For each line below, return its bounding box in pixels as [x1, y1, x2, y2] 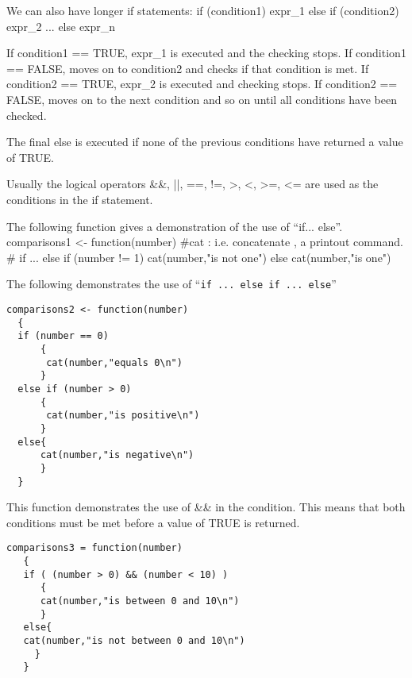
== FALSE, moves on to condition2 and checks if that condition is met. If [6, 60, 369, 76]
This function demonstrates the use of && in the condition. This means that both [6, 499, 406, 515]
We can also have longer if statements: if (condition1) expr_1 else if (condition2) [6, 2, 399, 18]
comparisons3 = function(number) [6, 542, 183, 554]
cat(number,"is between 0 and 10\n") [40, 595, 240, 607]
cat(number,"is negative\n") [40, 449, 194, 461]
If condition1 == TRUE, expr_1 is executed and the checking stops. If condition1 [6, 44, 406, 61]
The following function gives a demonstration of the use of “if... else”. [6, 218, 343, 234]
